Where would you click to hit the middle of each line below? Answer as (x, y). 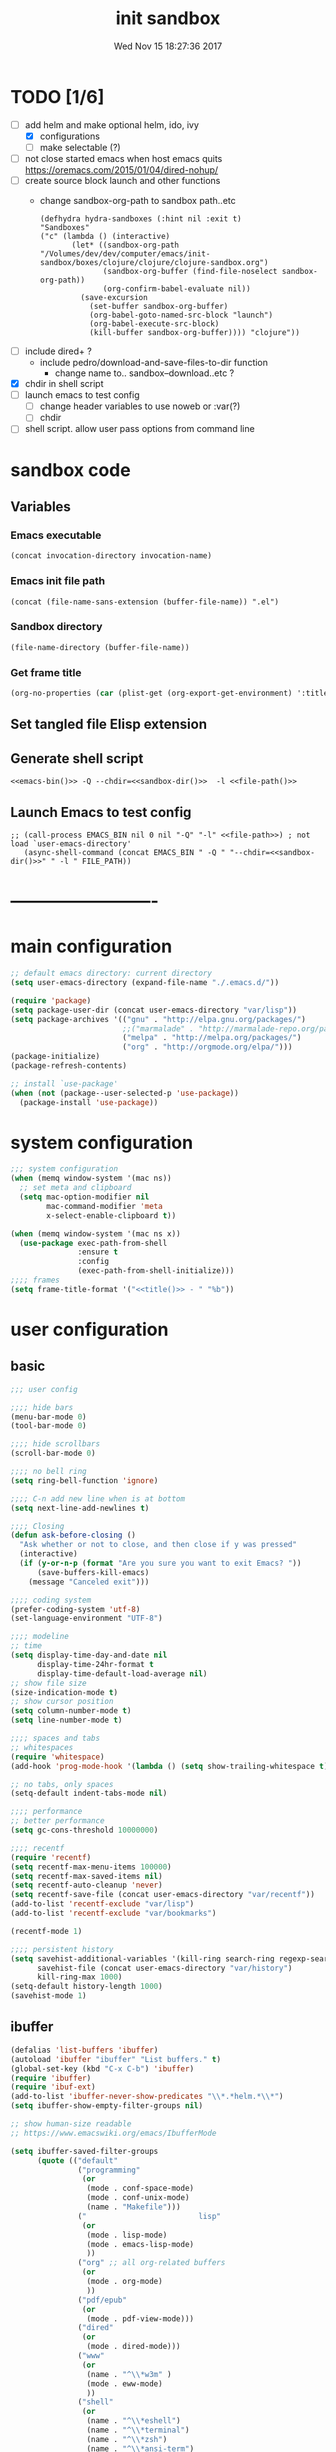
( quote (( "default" (77, 2160)
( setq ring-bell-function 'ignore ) (84, 1480)
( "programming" (109, 2170)
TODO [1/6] (57, 96)
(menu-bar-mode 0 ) (48, 1417)
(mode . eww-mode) (124, 2383)
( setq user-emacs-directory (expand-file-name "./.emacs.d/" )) (145, 983)
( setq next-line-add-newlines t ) (80, 1508)
